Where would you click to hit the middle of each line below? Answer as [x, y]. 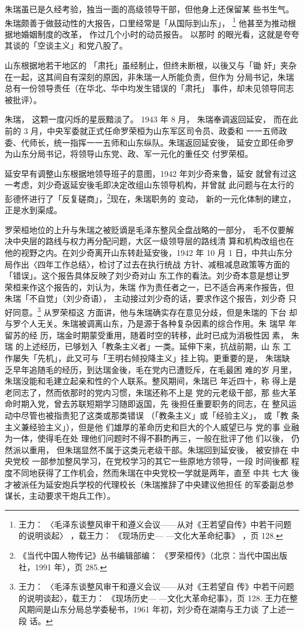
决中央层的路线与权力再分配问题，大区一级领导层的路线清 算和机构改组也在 [149, 241]
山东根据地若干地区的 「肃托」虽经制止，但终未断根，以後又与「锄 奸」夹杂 [151, 65]
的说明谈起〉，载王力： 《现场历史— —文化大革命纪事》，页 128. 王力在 [154, 598]
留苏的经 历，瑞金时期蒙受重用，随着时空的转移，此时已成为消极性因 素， [147, 335]
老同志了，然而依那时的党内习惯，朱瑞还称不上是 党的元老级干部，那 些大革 [151, 392]
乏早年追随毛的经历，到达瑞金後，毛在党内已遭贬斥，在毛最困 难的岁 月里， [151, 369]
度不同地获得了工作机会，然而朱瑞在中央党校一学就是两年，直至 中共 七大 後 [152, 472]
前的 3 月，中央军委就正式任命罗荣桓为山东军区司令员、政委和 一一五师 [142, 131]
